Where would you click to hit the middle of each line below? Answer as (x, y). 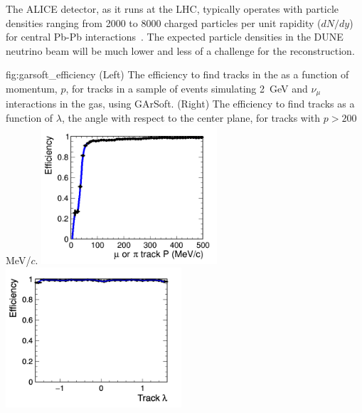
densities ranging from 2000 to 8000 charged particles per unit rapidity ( (164, 22)
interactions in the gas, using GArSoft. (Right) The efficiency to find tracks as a (180, 104)
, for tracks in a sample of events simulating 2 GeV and (187, 88)
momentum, (32, 88)
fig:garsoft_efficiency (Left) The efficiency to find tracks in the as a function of (177, 74)
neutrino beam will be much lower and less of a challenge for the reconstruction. (180, 50)
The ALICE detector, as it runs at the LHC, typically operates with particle (172, 9)
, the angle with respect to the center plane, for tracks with (191, 118)
